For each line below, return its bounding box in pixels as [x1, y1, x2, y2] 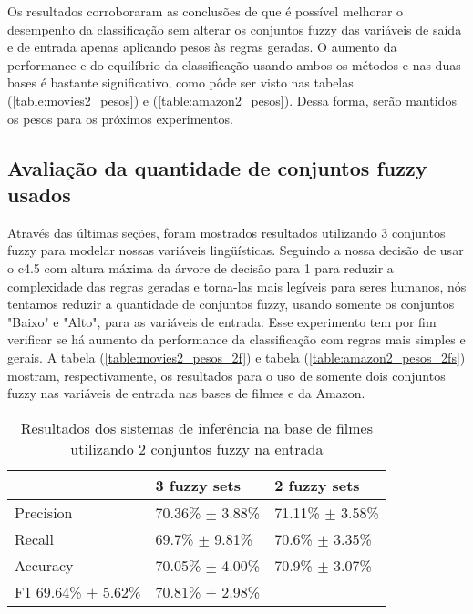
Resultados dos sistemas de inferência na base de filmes [20, 416, 374, 438]
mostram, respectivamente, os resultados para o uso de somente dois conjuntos [7, 365, 446, 384]
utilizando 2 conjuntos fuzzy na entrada [70, 437, 324, 459]
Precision [15, 501, 73, 523]
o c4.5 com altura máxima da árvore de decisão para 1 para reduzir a [7, 258, 394, 277]
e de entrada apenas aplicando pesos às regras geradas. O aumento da [7, 37, 397, 56]
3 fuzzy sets [155, 474, 241, 496]
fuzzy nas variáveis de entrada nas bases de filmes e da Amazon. [7, 384, 365, 403]
